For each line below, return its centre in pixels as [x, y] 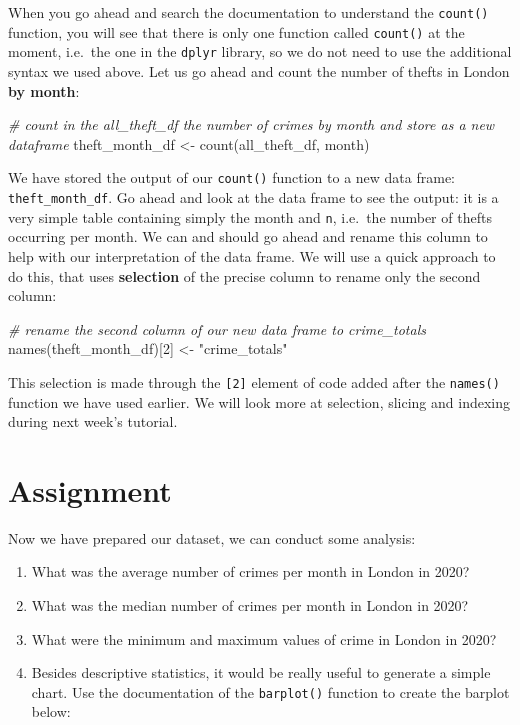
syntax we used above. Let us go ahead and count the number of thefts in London [259, 70]
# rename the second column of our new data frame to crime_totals [217, 328]
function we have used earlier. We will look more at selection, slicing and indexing [259, 401]
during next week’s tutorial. [93, 421]
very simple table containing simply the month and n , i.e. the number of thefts [250, 216]
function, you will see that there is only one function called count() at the [236, 31]
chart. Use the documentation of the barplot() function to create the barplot [270, 691]
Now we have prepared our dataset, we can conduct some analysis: [212, 537]
